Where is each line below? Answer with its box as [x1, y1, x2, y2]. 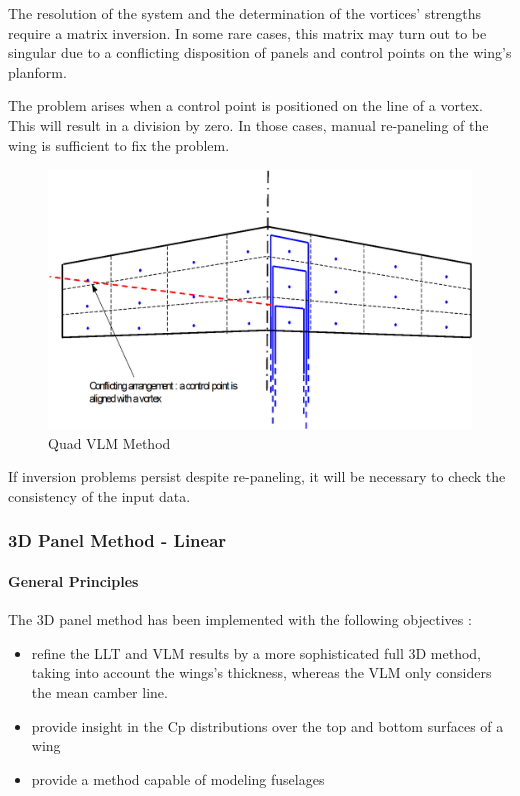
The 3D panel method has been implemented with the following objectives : [8, 609, 472, 630]
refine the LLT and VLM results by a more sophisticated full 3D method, [31, 642, 481, 663]
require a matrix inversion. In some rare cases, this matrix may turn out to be [8, 22, 487, 43]
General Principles [8, 571, 139, 591]
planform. [8, 61, 67, 82]
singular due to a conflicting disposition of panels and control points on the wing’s [8, 42, 512, 63]
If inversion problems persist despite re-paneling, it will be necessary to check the [8, 466, 506, 487]
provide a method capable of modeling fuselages [31, 768, 325, 789]
